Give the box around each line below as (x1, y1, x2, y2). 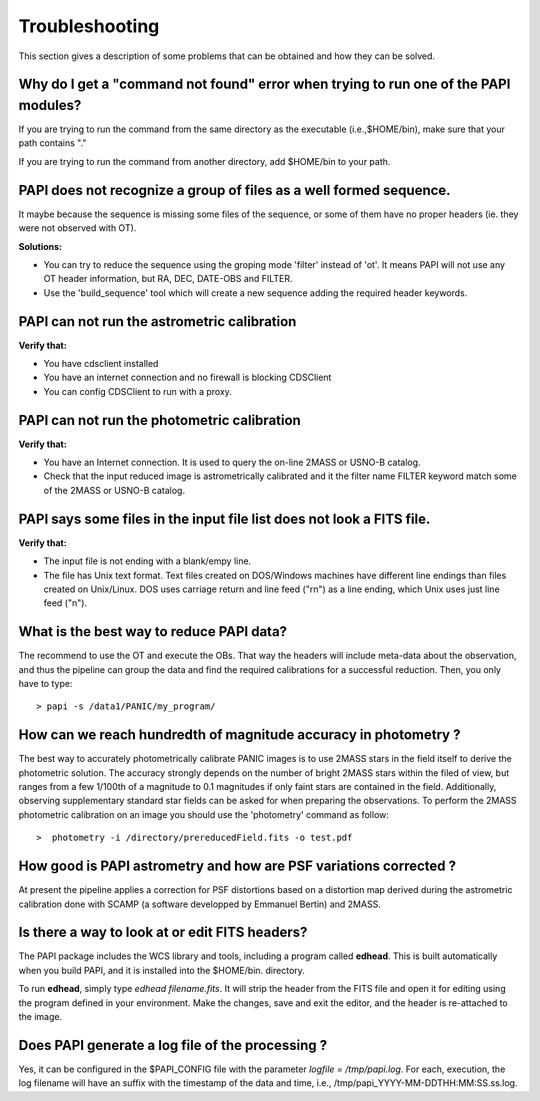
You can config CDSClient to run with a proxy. (43, 385, 232, 397)
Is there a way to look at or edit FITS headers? (18, 924, 308, 941)
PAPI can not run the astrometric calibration (18, 313, 297, 330)
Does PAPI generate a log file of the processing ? (18, 1036, 328, 1054)
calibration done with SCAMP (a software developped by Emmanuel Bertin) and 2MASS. (18, 898, 382, 910)
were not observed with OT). (18, 222, 137, 234)
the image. (18, 1011, 63, 1023)
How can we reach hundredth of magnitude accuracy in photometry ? (18, 726, 461, 744)
